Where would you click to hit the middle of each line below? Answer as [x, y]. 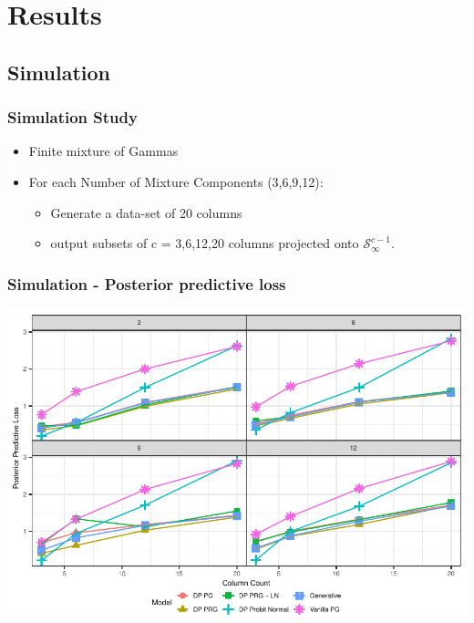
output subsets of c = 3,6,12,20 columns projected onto [205, 243]
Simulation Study [72, 117]
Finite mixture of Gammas [103, 151]
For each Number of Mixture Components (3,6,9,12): [176, 181]
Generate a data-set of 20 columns [146, 212]
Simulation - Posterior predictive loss [147, 283]
